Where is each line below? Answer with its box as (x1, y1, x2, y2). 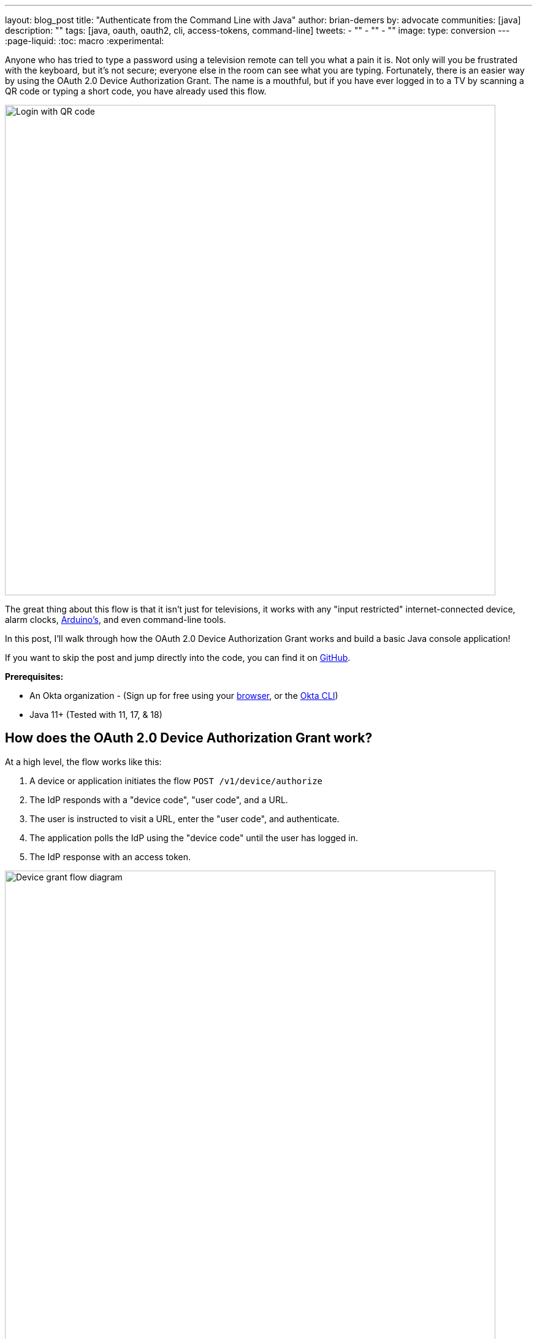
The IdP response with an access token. (29, 851, 191, 862)
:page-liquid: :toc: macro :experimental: (5, 36, 164, 46)
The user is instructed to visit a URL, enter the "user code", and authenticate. (29, 813, 340, 824)
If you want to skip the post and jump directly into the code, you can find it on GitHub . (5, 652, 351, 663)
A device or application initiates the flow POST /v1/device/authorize (29, 775, 322, 786)
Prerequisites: (5, 671, 64, 682)
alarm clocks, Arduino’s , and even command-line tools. (5, 614, 226, 625)
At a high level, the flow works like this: (5, 756, 162, 767)
